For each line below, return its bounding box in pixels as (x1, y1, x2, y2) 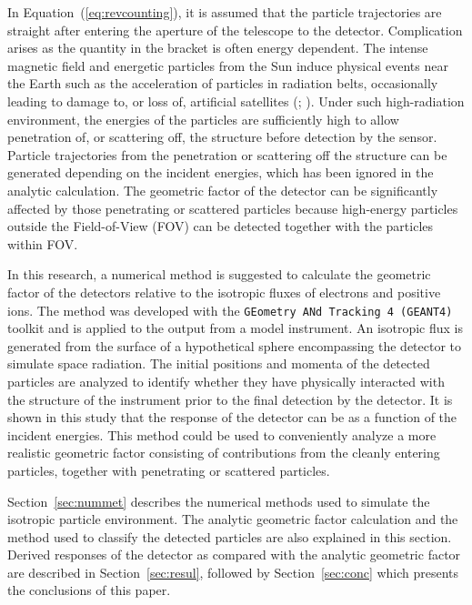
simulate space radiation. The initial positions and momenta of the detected (7, 354, 430, 373)
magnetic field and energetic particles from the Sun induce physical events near (7, 55, 448, 75)
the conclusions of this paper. (7, 580, 171, 600)
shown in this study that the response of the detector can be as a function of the (7, 408, 457, 427)
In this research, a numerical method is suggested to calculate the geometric (7, 265, 431, 284)
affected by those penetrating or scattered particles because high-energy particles (7, 198, 458, 217)
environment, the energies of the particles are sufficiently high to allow (7, 109, 399, 128)
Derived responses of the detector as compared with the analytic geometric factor (7, 545, 461, 564)
